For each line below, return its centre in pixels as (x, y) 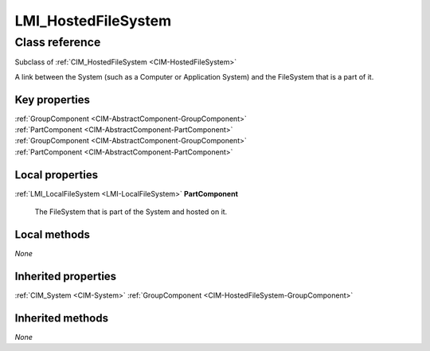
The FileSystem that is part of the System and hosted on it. (131, 212)
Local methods (53, 234)
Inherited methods (62, 318)
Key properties (53, 99)
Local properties (57, 175)
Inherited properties (66, 276)
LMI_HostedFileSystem (93, 21)
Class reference (58, 42)
